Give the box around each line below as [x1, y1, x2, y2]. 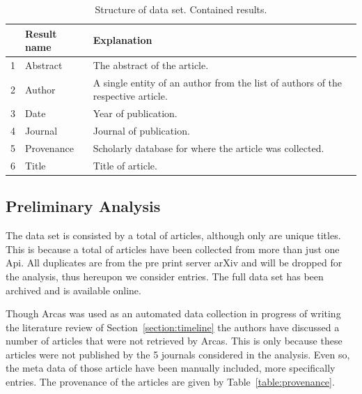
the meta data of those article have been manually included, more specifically [6, 361, 336, 375]
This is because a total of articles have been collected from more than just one [6, 241, 340, 256]
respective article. [93, 89, 168, 103]
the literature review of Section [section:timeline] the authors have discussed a [6, 319, 340, 334]
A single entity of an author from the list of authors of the [93, 75, 343, 89]
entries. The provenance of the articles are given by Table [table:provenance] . [6, 374, 335, 389]
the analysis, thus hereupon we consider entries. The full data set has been [6, 268, 324, 283]
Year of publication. [93, 106, 178, 121]
